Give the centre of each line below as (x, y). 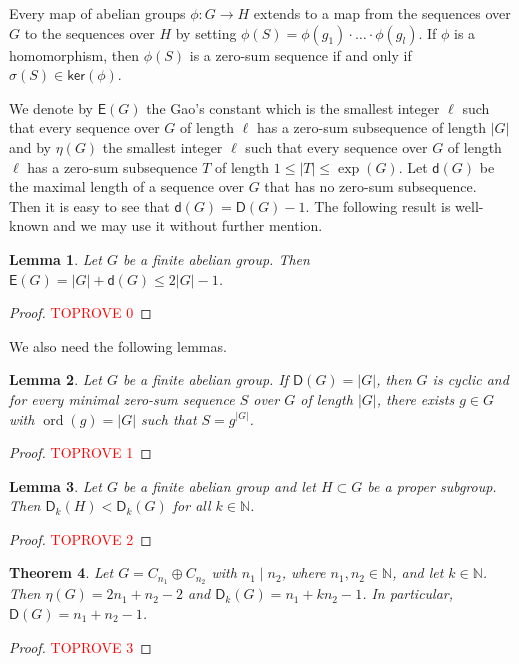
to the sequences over (89, 32)
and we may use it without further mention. (188, 225)
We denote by (51, 107)
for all (191, 505)
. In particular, (408, 593)
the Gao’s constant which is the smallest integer (293, 107)
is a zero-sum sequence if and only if (300, 54)
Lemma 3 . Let (55, 485)
